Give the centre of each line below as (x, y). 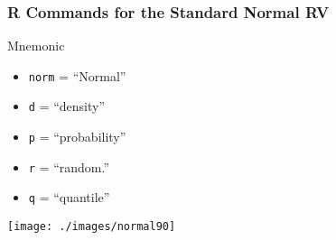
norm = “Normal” (77, 75)
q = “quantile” (69, 197)
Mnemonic (36, 46)
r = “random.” (69, 166)
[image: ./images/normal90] (92, 227)
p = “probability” (77, 137)
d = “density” (67, 106)
